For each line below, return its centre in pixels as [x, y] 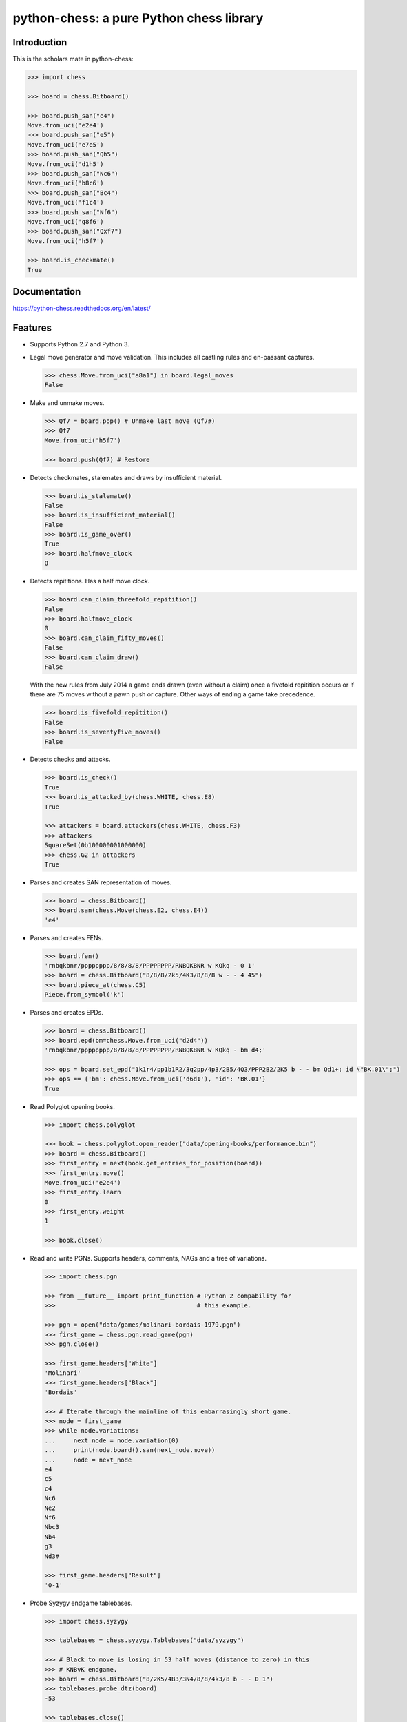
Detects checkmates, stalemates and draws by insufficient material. [126, 477]
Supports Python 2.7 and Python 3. [80, 344]
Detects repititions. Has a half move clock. [90, 581]
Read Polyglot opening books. [72, 1106]
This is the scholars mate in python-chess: [73, 59]
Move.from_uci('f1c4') [65, 203]
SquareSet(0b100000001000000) [95, 845]
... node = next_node [88, 1460]
